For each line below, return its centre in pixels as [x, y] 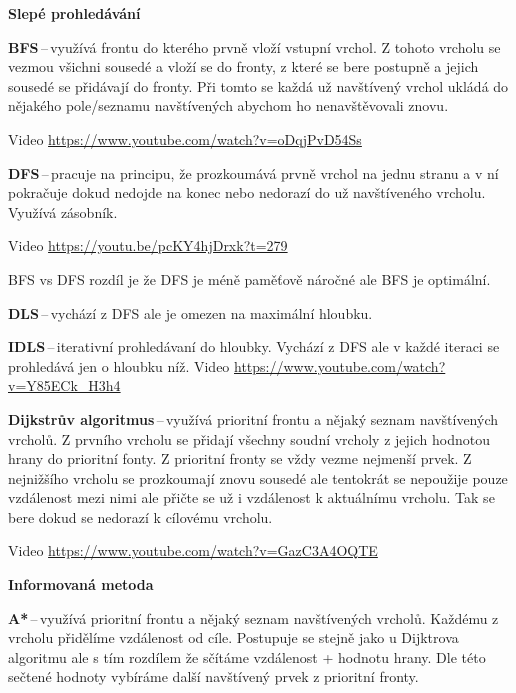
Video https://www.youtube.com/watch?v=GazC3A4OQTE [193, 550]
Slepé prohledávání [74, 13]
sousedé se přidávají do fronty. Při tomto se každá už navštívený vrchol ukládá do [258, 85]
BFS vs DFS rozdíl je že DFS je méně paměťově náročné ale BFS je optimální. [249, 278]
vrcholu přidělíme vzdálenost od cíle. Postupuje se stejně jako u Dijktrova [233, 637]
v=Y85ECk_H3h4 [64, 385]
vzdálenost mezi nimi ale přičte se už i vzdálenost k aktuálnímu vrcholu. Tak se [251, 497]
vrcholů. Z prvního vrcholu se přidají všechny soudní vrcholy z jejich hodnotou [249, 438]
